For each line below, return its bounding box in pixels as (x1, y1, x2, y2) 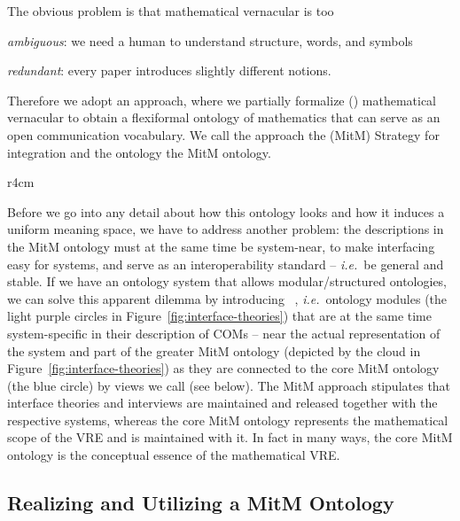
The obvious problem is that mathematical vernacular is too (7, 2, 334, 19)
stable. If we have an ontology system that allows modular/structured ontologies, (7, 272, 448, 291)
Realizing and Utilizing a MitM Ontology (7, 489, 394, 517)
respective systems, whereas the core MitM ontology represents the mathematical (7, 410, 448, 429)
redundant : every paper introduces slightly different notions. (7, 61, 331, 80)
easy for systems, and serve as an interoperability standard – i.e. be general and (7, 254, 444, 273)
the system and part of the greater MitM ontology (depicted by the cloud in (7, 341, 421, 360)
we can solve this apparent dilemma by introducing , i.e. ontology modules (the (7, 289, 448, 307)
